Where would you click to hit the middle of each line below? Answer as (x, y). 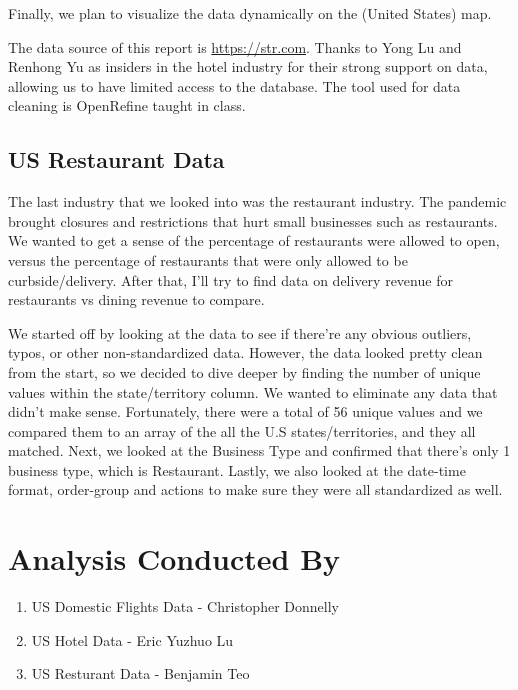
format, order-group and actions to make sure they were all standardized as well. (255, 489)
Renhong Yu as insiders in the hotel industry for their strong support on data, (248, 66)
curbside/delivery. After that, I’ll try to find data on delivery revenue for (230, 279)
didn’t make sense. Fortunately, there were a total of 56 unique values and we (245, 411)
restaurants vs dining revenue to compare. (136, 299)
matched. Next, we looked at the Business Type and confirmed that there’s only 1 (259, 450)
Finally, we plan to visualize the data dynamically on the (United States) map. (250, 13)
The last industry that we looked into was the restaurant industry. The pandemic (257, 201)
